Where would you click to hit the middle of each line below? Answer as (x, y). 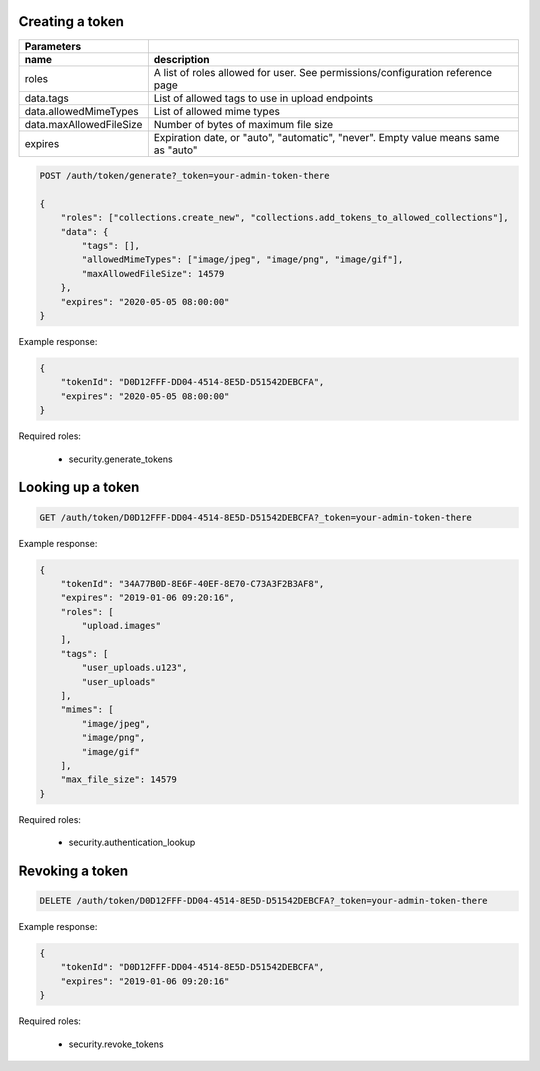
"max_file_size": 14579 (118, 779)
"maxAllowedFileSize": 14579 (153, 273)
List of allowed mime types (216, 111)
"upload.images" (121, 626)
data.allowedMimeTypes (81, 111)
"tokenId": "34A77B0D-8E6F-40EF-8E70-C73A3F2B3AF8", (192, 583)
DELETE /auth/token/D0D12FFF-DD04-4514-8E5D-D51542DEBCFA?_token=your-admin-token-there (264, 901)
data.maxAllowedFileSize (83, 124)
